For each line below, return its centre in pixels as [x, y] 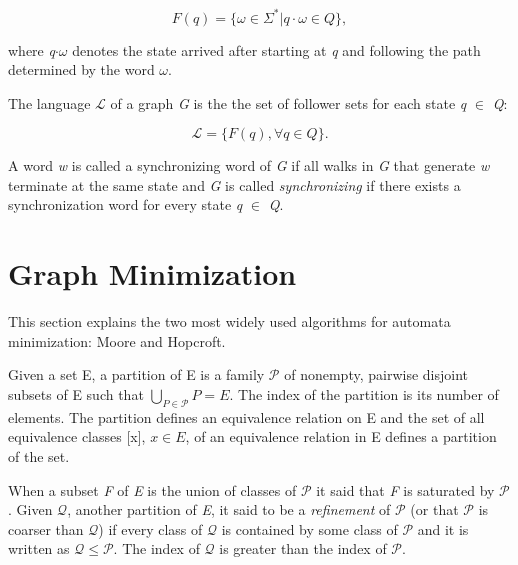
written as [39, 548]
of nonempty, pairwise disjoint [376, 374]
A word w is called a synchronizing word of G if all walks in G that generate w [249, 165]
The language [49, 102]
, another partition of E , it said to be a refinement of [229, 509]
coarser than [46, 528]
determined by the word [81, 69]
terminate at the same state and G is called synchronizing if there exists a [234, 184]
